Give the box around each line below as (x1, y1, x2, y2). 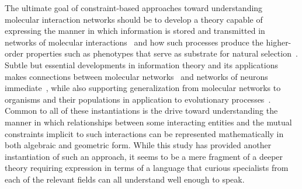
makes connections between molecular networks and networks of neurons (5, 70, 268, 82)
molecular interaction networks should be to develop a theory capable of (5, 13, 263, 25)
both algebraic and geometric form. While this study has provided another (5, 139, 272, 151)
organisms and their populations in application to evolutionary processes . (5, 93, 271, 105)
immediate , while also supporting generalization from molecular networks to (5, 82, 281, 94)
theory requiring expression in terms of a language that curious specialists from (5, 162, 289, 174)
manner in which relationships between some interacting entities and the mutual (5, 116, 292, 128)
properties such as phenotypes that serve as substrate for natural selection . (26, 47, 298, 60)
